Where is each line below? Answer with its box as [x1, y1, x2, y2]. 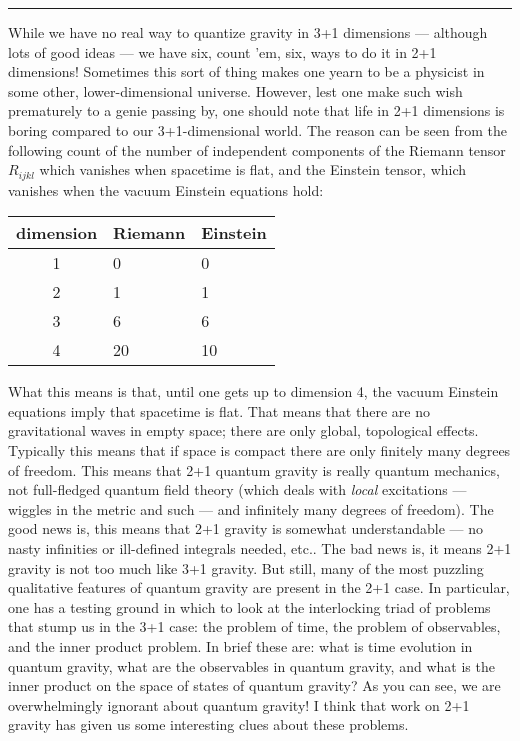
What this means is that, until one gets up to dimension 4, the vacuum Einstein [8, 381, 499, 402]
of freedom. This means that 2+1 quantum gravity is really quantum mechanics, [8, 459, 500, 480]
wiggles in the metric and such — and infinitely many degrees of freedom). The [8, 498, 494, 519]
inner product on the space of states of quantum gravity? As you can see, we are [8, 675, 501, 696]
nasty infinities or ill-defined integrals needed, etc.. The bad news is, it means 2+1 [8, 537, 512, 558]
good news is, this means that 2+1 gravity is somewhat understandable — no [8, 518, 484, 539]
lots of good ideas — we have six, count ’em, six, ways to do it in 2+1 [8, 41, 437, 62]
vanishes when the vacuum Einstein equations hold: [8, 179, 324, 200]
